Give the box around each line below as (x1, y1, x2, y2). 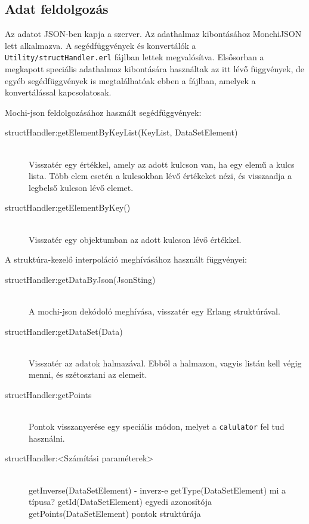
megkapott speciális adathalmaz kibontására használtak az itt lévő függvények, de (5, 63, 305, 75)
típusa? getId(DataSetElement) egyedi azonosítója (29, 495, 212, 508)
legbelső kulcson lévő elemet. (29, 181, 134, 193)
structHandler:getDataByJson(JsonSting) (5, 273, 156, 285)
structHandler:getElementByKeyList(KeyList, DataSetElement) (5, 126, 238, 138)
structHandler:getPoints (5, 388, 92, 400)
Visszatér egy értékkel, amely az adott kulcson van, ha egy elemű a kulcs (29, 158, 295, 170)
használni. (29, 431, 65, 444)
